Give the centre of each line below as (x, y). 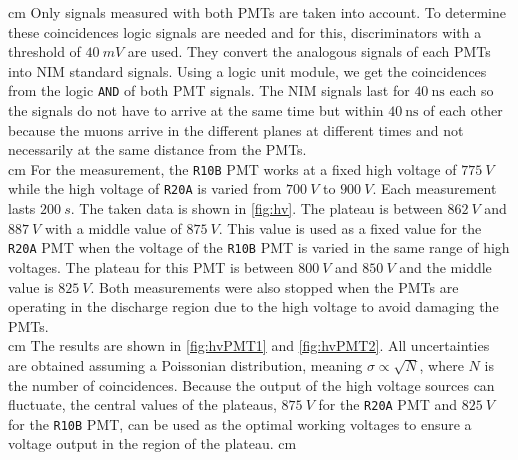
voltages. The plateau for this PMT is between (151, 266)
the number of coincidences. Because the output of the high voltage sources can (251, 384)
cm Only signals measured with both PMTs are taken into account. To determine (257, 12)
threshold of (44, 51)
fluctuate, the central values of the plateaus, (142, 404)
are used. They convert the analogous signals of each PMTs (309, 51)
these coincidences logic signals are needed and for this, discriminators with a (245, 31)
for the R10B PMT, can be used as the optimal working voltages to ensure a (240, 423)
